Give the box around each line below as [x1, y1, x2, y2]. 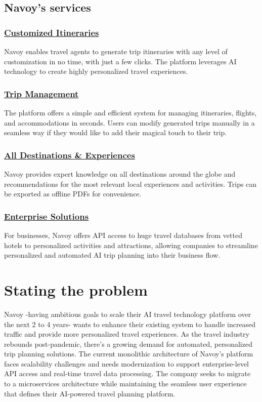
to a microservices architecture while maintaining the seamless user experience [4, 378, 247, 389]
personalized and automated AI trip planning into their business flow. [4, 250, 221, 260]
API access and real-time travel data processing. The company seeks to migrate [4, 368, 251, 379]
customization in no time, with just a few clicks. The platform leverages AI [4, 56, 237, 66]
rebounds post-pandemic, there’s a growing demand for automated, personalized [4, 338, 252, 349]
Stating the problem [4, 279, 148, 300]
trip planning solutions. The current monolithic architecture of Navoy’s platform [4, 348, 253, 359]
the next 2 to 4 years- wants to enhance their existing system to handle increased [4, 318, 256, 329]
